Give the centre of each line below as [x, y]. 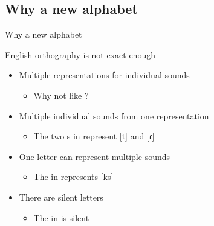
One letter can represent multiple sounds [95, 156]
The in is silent [61, 217]
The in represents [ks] [73, 177]
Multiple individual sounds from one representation [114, 115]
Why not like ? [61, 95]
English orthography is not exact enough [80, 54]
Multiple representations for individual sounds [104, 75]
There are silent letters [61, 197]
